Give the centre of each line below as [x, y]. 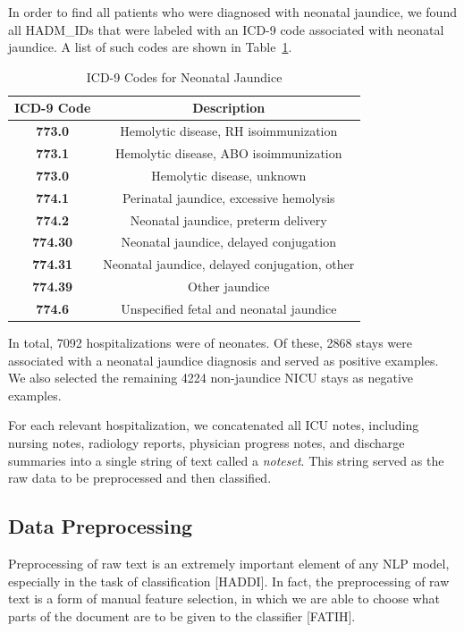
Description [229, 108]
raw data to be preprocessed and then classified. [140, 478]
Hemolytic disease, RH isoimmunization [229, 131]
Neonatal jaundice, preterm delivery [228, 219]
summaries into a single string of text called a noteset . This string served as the [226, 460]
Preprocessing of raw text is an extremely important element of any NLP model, [229, 564]
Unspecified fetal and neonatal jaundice [229, 308]
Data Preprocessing [101, 526]
